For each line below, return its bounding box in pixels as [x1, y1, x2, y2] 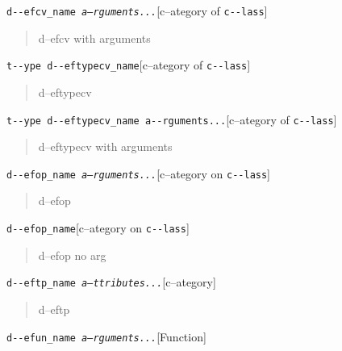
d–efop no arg [38, 246, 106, 263]
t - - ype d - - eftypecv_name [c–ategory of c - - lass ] [6, 56, 251, 73]
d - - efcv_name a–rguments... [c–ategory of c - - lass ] [6, 2, 268, 19]
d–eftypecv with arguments [38, 138, 173, 155]
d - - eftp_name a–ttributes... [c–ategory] [6, 274, 216, 290]
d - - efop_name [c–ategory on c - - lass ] [6, 219, 190, 236]
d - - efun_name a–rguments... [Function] [6, 328, 206, 345]
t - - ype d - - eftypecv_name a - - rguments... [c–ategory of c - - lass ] [6, 111, 337, 127]
